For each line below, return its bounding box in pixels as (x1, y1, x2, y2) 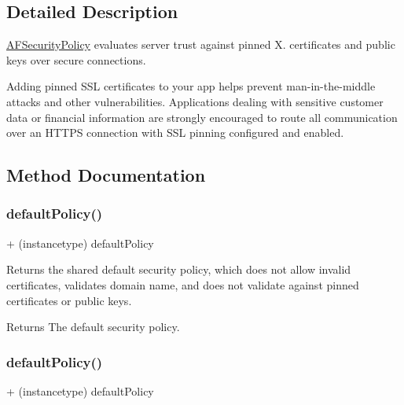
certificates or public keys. (6, 292, 132, 308)
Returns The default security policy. (6, 318, 180, 335)
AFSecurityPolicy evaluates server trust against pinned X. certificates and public (6, 36, 395, 53)
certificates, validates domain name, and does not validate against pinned (6, 276, 359, 293)
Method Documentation (6, 163, 206, 187)
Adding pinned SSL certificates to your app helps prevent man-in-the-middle (6, 78, 376, 94)
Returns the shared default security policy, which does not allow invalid (6, 261, 351, 278)
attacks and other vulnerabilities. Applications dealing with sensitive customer (6, 93, 384, 109)
